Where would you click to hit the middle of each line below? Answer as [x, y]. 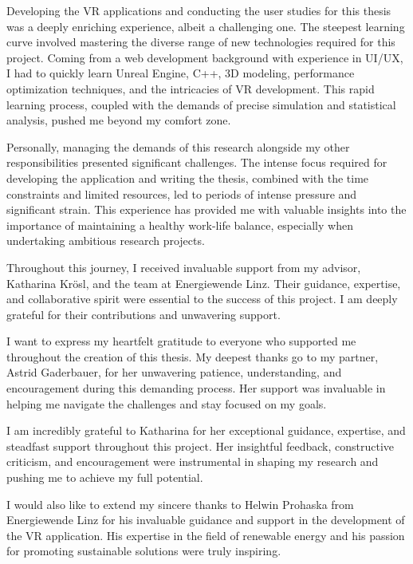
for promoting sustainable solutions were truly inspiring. [144, 551]
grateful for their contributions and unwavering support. [144, 314]
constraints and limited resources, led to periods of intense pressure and [182, 193]
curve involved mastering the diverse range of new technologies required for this [201, 42]
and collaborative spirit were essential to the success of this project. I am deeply [202, 299]
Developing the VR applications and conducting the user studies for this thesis [199, 10]
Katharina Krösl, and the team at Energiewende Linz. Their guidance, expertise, [204, 283]
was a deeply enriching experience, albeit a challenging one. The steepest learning [206, 26]
